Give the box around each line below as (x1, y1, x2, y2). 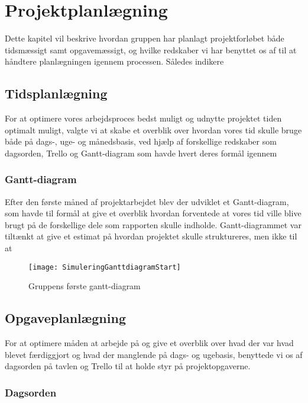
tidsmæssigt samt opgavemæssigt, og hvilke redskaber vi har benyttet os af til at (5, 43, 297, 56)
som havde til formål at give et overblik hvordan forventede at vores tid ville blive (5, 207, 301, 219)
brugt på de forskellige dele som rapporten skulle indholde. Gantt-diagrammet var (5, 218, 301, 231)
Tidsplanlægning (5, 84, 108, 103)
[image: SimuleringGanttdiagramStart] (28, 263, 181, 271)
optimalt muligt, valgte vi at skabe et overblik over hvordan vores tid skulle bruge (5, 123, 302, 136)
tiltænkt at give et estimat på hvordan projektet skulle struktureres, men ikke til (5, 230, 297, 242)
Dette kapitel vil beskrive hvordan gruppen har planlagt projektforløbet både (5, 32, 284, 44)
